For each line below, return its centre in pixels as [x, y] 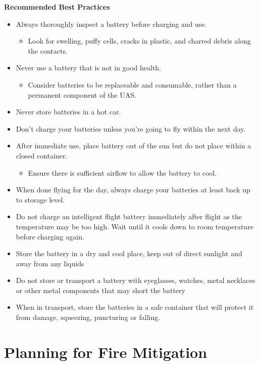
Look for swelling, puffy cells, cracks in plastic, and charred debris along [139, 41]
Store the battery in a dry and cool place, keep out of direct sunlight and [129, 253]
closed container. [42, 155]
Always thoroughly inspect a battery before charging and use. [111, 24]
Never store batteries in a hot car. [68, 112]
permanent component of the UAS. [82, 94]
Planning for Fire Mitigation [106, 352]
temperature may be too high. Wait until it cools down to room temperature [135, 226]
